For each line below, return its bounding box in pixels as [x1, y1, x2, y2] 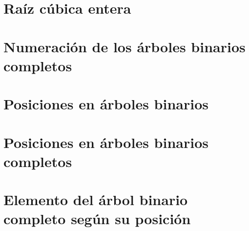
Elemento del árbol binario [3, 189, 188, 210]
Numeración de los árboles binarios [3, 36, 246, 56]
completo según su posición [3, 209, 191, 229]
